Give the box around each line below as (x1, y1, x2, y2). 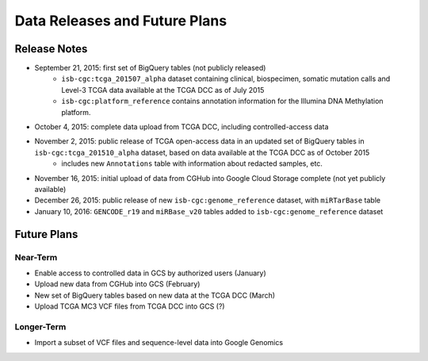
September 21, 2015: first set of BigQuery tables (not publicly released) (34, 63, 266, 73)
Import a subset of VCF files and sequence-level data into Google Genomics (34, 338, 284, 348)
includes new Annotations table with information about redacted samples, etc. (61, 159, 323, 168)
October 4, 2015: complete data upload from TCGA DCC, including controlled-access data (34, 122, 329, 132)
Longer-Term (14, 321, 67, 332)
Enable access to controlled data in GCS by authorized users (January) (34, 268, 267, 278)
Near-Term (14, 252, 58, 263)
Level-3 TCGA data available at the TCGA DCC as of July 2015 (61, 85, 265, 94)
